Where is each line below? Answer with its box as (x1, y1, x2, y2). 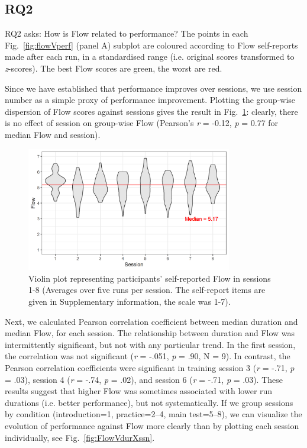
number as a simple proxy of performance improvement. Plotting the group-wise (5, 94, 296, 106)
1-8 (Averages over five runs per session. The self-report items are (28, 283, 266, 296)
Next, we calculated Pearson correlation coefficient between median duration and (5, 315, 298, 327)
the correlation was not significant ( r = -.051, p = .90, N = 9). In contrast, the (5, 350, 290, 362)
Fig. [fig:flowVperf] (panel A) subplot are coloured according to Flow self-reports (5, 38, 298, 51)
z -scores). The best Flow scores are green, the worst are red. (5, 62, 222, 74)
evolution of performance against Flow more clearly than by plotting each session (5, 419, 299, 431)
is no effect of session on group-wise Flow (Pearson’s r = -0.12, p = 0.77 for (5, 117, 279, 129)
